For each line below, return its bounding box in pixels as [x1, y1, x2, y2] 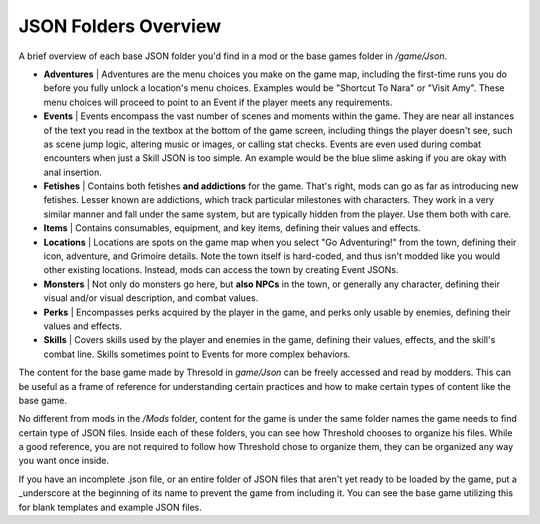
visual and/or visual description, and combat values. [43, 292, 259, 304]
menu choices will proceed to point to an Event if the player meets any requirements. [43, 96, 393, 108]
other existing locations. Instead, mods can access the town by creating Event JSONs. [43, 264, 399, 276]
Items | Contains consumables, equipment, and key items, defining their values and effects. [43, 222, 421, 234]
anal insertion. [43, 166, 102, 178]
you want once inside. [18, 455, 110, 467]
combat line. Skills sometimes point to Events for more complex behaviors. [43, 348, 351, 360]
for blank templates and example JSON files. [18, 501, 202, 513]
